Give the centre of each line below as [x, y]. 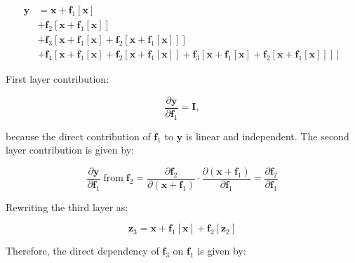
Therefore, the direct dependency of [82, 251]
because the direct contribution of [78, 136]
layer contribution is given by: [70, 150]
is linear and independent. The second [267, 136]
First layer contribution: [58, 79]
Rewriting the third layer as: [67, 207]
